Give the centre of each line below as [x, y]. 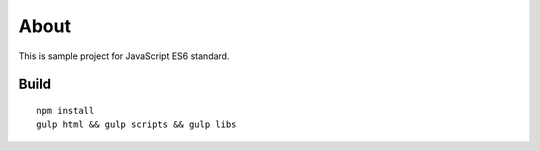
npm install [65, 110]
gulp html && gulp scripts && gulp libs [136, 124]
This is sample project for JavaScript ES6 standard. [124, 56]
